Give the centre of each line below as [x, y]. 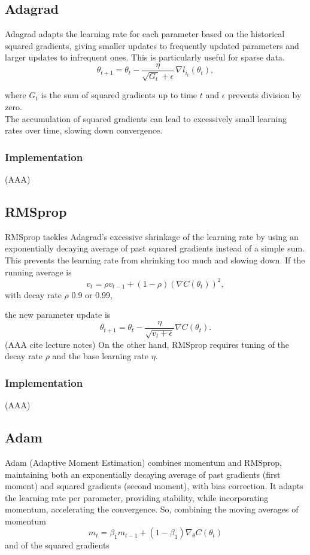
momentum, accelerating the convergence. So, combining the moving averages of [152, 509]
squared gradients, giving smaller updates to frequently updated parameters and [152, 45]
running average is [38, 272]
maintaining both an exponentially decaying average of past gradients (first [143, 474]
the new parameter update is [58, 315]
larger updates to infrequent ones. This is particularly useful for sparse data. [145, 57]
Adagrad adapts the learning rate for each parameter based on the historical [145, 34]
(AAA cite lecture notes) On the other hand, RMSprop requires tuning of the [147, 344]
